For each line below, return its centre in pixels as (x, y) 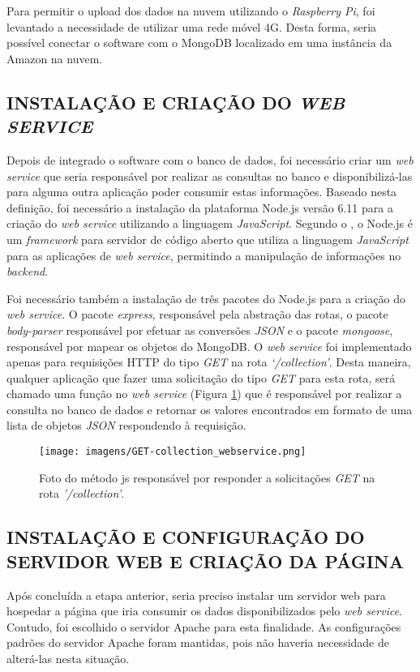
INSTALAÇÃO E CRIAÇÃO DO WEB (176, 102)
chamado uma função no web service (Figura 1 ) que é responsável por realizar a (204, 394)
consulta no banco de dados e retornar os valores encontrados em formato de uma (210, 409)
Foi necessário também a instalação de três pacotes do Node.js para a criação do (206, 298)
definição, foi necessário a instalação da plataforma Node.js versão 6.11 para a (200, 207)
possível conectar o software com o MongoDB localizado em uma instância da (199, 43)
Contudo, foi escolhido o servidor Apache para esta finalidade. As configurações (204, 626)
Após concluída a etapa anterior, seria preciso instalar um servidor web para (196, 595)
